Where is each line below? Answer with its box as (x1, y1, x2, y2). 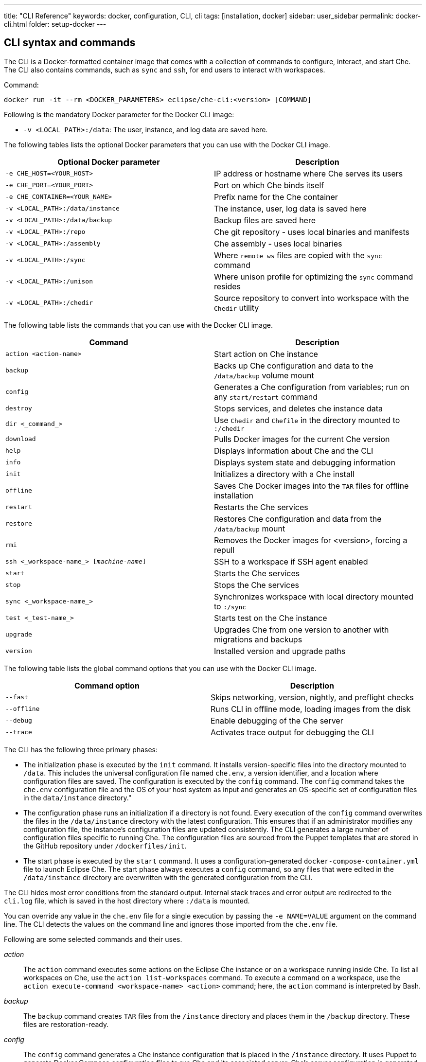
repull (214, 545, 235, 555)
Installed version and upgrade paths (214, 646, 346, 656)
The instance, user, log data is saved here (214, 203, 367, 213)
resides (214, 281, 241, 291)
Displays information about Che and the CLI (214, 445, 373, 456)
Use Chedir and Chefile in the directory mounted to (214, 415, 400, 425)
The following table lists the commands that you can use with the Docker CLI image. (4, 320, 273, 329)
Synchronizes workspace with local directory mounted (214, 591, 414, 602)
